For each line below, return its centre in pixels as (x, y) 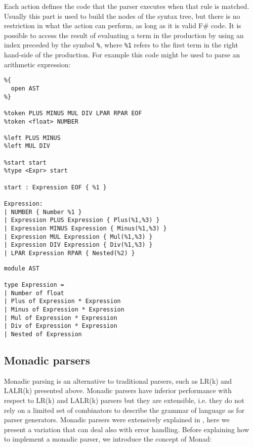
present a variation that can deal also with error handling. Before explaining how (127, 429)
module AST (22, 268)
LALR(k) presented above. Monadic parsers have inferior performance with (118, 390)
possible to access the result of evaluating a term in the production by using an (124, 35)
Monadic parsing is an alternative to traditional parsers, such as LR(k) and (118, 380)
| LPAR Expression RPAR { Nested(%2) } (69, 253)
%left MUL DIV (27, 146)
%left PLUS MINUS (32, 138)
